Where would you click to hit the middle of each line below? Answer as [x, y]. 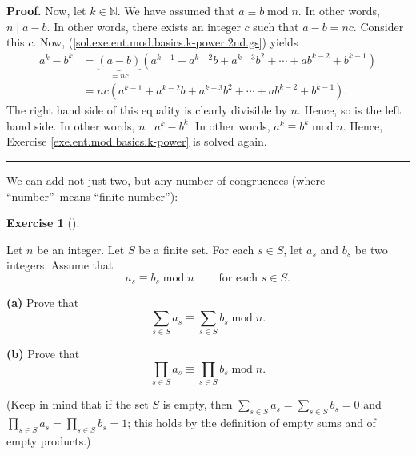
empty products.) [49, 440]
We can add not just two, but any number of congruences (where [166, 180]
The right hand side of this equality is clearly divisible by [147, 110]
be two [371, 249]
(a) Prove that [43, 303]
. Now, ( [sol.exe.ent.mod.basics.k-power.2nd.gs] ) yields [166, 42]
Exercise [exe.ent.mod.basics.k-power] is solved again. [137, 141]
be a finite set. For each [196, 249]
